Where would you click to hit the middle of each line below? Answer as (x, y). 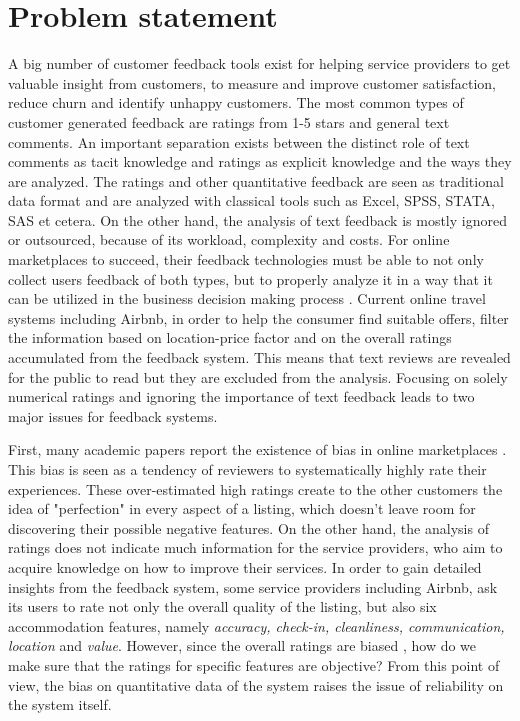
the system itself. (60, 704)
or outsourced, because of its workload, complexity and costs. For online (229, 239)
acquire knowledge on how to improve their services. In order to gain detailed (245, 566)
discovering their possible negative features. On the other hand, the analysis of (248, 527)
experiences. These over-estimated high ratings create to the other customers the (255, 488)
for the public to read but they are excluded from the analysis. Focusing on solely (258, 376)
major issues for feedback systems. (113, 415)
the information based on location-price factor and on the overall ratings (230, 337)
